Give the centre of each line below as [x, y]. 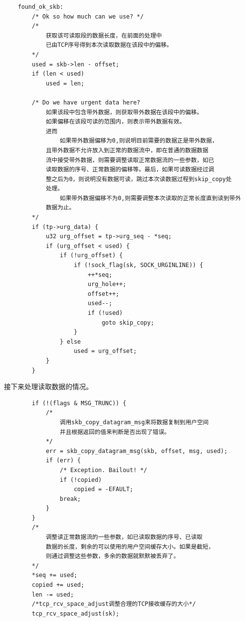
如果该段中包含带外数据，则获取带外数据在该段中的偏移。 [124, 112]
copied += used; [58, 585]
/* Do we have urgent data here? [86, 102]
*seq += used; [55, 575]
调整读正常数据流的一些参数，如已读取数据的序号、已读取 [124, 537]
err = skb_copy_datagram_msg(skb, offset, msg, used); [137, 451]
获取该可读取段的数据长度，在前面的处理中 [104, 35]
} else [70, 342]
